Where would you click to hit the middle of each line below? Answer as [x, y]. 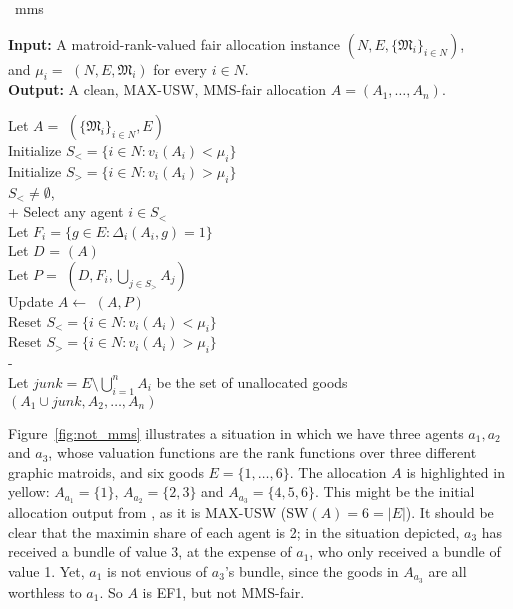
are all [447, 570]
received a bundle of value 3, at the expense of [150, 551]
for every [180, 68]
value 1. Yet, [46, 570]
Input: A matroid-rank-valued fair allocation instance [174, 43]
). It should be [449, 512]
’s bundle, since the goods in [311, 570]
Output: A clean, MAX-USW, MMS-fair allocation [167, 89]
